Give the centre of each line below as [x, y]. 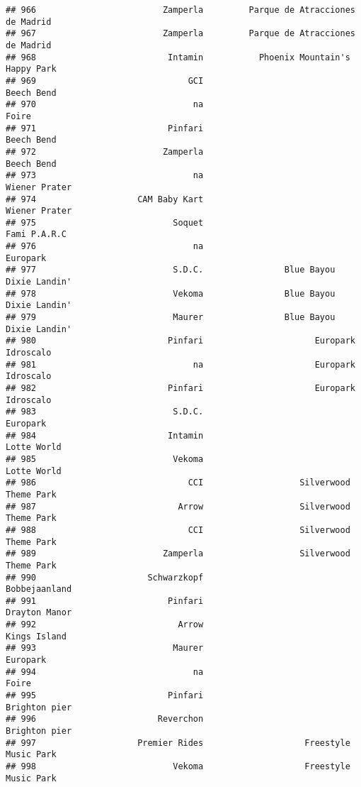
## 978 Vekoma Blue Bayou [171, 293]
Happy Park [31, 69]
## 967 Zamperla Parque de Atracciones [180, 34]
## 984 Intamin [105, 435]
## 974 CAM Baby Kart [105, 199]
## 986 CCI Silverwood [178, 483]
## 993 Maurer [105, 648]
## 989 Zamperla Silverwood [178, 554]
